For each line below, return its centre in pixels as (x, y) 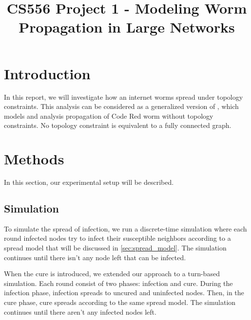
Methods (34, 159)
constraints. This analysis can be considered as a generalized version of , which (121, 106)
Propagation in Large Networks (127, 27)
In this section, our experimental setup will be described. (89, 182)
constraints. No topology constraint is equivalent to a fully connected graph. (118, 125)
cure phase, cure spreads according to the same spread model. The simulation (120, 302)
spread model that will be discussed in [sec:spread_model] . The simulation (115, 247)
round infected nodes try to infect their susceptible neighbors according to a (117, 238)
